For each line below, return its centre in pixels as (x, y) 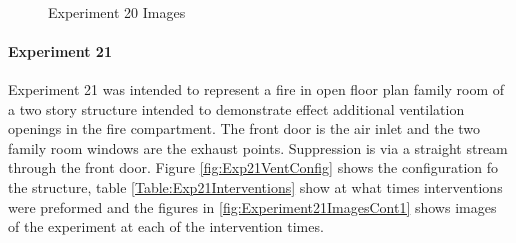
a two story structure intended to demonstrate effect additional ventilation (236, 108)
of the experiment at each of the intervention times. (166, 226)
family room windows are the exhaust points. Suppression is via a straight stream (258, 147)
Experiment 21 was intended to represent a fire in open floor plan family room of (256, 88)
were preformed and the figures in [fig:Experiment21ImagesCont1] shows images (252, 206)
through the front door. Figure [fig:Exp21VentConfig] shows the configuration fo (253, 167)
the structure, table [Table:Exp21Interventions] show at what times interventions (255, 186)
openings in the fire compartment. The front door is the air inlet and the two (244, 128)
